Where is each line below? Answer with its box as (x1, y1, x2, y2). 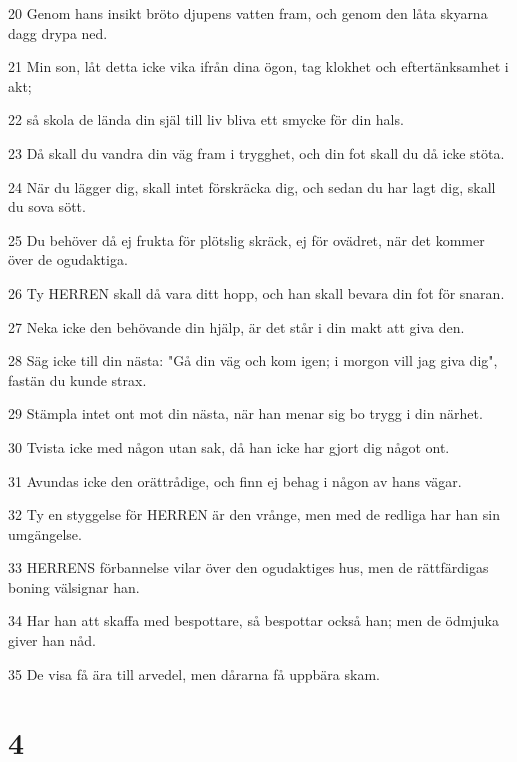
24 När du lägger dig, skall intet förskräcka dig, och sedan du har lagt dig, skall (8, 176, 496, 197)
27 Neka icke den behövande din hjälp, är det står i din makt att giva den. (8, 316, 465, 337)
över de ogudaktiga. (8, 249, 128, 270)
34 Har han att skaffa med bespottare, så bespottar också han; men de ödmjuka (8, 610, 499, 631)
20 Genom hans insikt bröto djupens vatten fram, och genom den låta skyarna (8, 3, 488, 23)
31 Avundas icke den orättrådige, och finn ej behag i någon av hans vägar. (8, 470, 462, 491)
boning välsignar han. (8, 576, 140, 597)
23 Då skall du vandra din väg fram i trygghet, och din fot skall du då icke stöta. (8, 142, 505, 163)
